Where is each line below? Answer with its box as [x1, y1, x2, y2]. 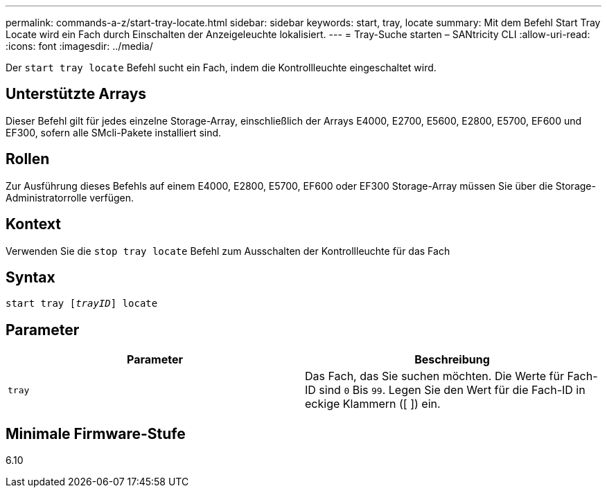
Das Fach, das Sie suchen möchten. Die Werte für [305, 369, 565, 384]
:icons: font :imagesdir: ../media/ [6, 40, 153, 52]
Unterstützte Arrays [6, 85, 147, 103]
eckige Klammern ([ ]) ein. [305, 397, 441, 411]
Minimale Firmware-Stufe [6, 424, 186, 442]
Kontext [6, 215, 61, 233]
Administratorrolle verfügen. [6, 191, 134, 204]
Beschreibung [414, 352, 490, 367]
